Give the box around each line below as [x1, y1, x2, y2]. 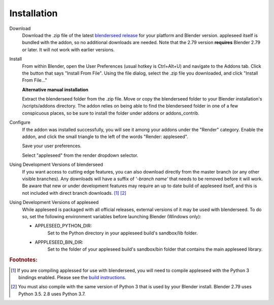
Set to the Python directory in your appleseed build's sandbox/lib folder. [47, 230, 198, 236]
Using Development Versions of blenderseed [9, 161, 104, 167]
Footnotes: [9, 256, 38, 263]
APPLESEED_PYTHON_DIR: [35, 223, 92, 229]
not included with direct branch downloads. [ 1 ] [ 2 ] [22, 190, 127, 196]
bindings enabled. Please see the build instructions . [18, 274, 126, 280]
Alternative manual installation [22, 86, 89, 92]
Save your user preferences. [22, 143, 82, 149]
